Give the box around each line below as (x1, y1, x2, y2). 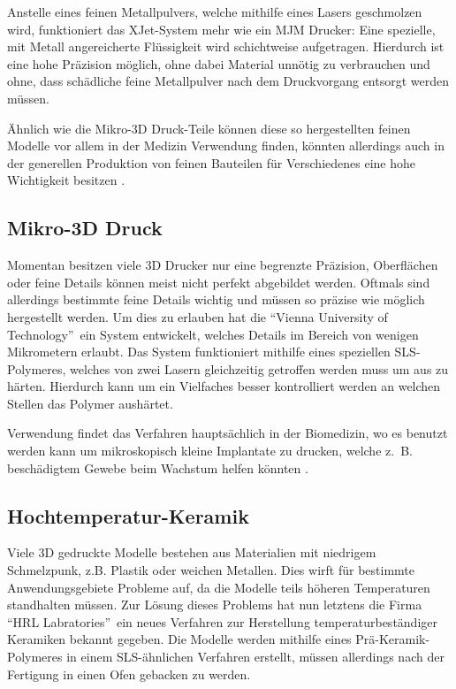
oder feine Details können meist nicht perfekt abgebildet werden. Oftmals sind (7, 272, 430, 291)
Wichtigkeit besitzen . (7, 171, 125, 189)
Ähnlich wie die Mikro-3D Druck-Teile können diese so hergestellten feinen (7, 119, 411, 137)
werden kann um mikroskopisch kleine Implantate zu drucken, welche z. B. (7, 441, 413, 460)
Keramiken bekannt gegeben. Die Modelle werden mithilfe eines (7, 630, 352, 648)
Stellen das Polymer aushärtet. (7, 394, 173, 412)
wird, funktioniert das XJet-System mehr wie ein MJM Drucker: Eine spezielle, (7, 19, 436, 38)
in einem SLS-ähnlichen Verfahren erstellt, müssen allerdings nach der (66, 647, 445, 666)
